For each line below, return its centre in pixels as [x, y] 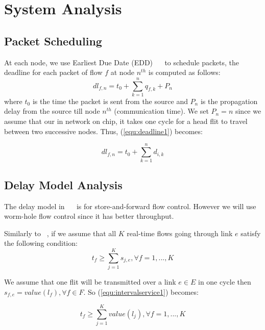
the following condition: [41, 243]
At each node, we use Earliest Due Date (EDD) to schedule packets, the [122, 62]
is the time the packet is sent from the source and [110, 101]
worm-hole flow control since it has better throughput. [89, 216]
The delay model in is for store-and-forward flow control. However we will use [130, 206]
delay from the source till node [52, 111]
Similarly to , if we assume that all [60, 233]
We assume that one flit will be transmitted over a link [90, 282]
